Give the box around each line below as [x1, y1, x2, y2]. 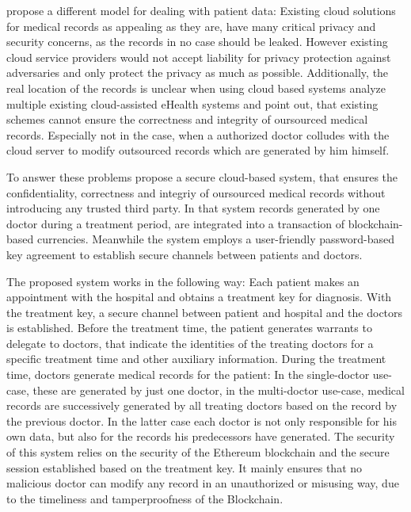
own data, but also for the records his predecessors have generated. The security [6, 428, 395, 445]
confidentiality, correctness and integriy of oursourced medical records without [6, 184, 386, 201]
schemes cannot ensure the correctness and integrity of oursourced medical [6, 111, 368, 128]
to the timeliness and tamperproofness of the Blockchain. [6, 490, 284, 506]
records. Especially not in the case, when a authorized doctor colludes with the [6, 126, 390, 143]
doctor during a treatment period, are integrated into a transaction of [6, 215, 344, 231]
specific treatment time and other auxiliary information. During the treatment [6, 350, 386, 367]
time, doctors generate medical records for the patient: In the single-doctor [6, 366, 370, 383]
